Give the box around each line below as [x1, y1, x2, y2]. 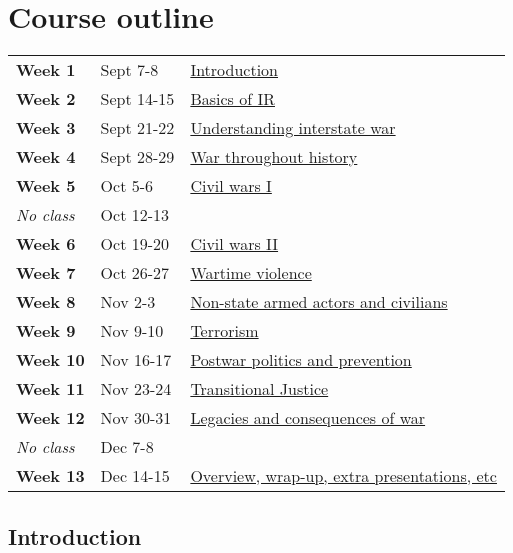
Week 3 [16, 116, 76, 140]
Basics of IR [190, 87, 275, 111]
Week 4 [16, 145, 76, 169]
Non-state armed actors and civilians [190, 290, 448, 314]
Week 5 [16, 174, 76, 198]
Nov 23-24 [100, 377, 172, 401]
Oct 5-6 [100, 174, 154, 198]
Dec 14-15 [100, 464, 170, 488]
